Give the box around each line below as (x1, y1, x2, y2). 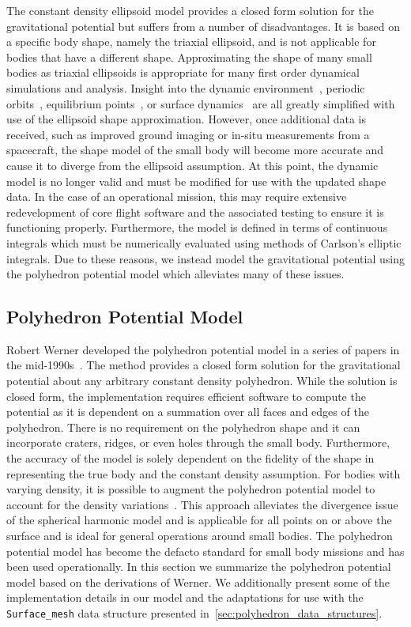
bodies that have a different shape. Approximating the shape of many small (6, 48, 372, 65)
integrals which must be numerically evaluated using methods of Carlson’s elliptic (6, 234, 402, 251)
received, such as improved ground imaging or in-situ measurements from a (6, 126, 370, 142)
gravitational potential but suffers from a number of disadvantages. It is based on (6, 17, 401, 34)
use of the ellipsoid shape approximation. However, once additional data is (6, 111, 367, 127)
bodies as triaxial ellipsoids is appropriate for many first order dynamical (6, 64, 360, 81)
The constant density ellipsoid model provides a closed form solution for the (6, 2, 374, 18)
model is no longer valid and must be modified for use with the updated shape (6, 172, 386, 189)
